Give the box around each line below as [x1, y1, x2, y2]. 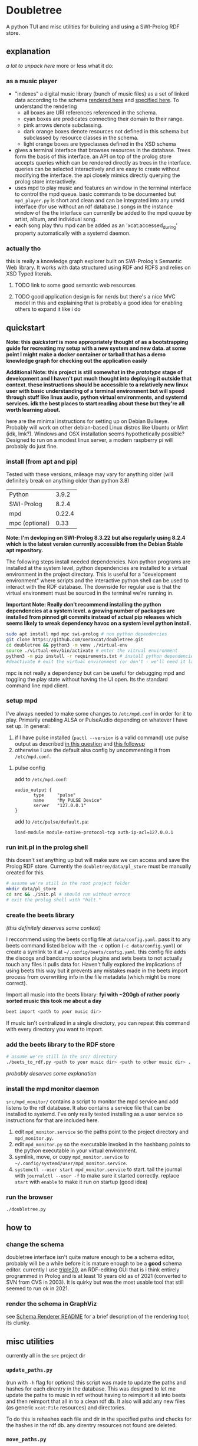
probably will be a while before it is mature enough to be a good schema [6, 1260, 182, 1267]
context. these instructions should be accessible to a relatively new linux [6, 381, 189, 388]
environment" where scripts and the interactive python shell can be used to [6, 577, 189, 584]
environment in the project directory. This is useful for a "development [6, 570, 177, 578]
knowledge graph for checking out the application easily [6, 357, 147, 364]
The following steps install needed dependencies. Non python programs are [6, 558, 191, 565]
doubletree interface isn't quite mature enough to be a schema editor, [6, 1254, 175, 1261]
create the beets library [6, 911, 75, 919]
